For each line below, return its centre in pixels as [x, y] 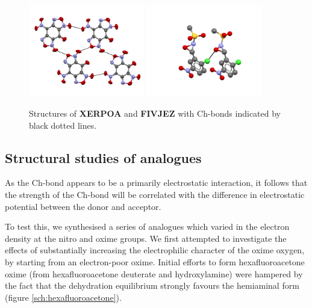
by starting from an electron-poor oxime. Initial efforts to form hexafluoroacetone [155, 261]
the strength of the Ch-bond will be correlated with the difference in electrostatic [155, 194]
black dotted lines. [63, 125]
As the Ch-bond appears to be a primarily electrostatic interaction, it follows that [156, 183]
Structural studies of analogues [103, 157]
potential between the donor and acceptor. [83, 206]
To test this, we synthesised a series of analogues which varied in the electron [147, 226]
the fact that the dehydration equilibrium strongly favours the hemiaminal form [152, 285]
